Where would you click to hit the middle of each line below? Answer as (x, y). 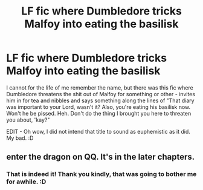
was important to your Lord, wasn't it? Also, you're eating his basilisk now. (98, 106)
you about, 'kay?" (28, 120)
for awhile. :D (26, 182)
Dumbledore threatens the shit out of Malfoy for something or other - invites (101, 94)
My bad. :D (20, 138)
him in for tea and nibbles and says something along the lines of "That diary (100, 100)
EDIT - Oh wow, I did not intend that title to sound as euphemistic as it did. (98, 131)
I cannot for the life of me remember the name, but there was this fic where (100, 87)
